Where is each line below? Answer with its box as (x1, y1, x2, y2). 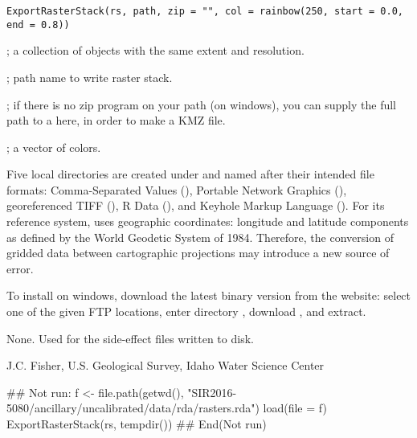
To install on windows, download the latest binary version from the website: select (6, 287, 411, 304)
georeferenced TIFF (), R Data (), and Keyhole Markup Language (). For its (6, 197, 385, 214)
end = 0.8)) (6, 18, 70, 31)
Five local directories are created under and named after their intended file (6, 166, 374, 182)
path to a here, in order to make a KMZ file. (6, 112, 226, 129)
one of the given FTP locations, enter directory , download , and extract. (6, 303, 366, 320)
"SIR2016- (187, 383, 237, 400)
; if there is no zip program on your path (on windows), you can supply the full (6, 96, 396, 113)
